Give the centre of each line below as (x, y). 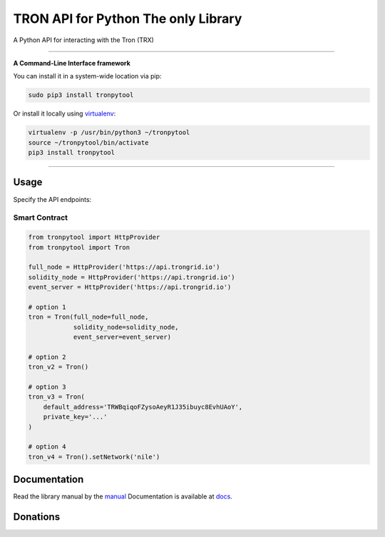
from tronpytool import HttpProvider (94, 237)
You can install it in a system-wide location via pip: (87, 76)
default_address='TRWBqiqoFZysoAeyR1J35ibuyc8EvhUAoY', (143, 407)
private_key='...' (75, 417)
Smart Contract (40, 218)
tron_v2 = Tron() (58, 367)
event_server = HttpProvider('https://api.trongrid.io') (130, 287)
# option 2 (47, 357)
